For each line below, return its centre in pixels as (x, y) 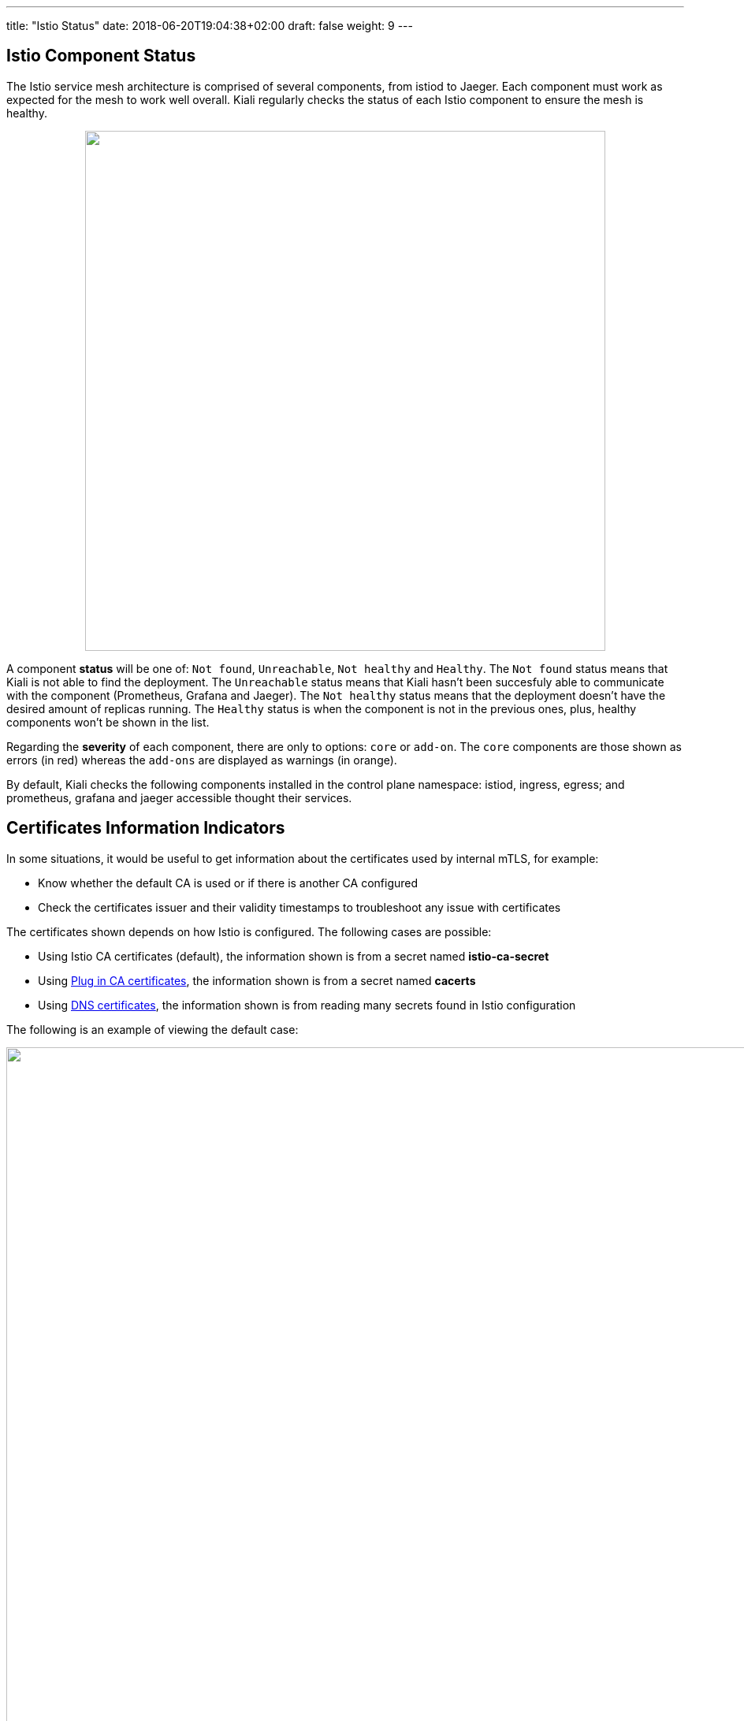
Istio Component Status (101, 56)
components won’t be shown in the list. (108, 722)
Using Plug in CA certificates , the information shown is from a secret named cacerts (257, 980)
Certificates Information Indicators (146, 828)
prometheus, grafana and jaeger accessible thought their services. (179, 797)
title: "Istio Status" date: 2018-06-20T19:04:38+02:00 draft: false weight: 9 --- (210, 26)
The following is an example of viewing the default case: (153, 1029)
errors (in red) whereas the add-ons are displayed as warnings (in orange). (202, 760)
